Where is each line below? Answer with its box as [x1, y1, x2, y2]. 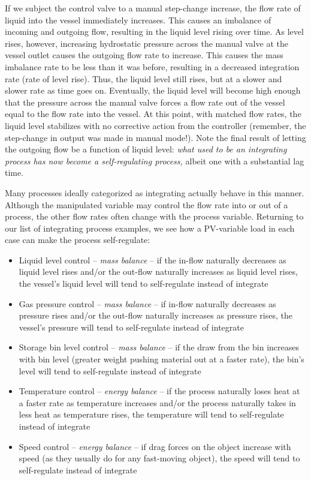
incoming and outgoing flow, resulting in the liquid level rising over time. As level [5, 25, 304, 38]
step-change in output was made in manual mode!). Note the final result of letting [5, 131, 306, 143]
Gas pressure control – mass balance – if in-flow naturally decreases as [19, 297, 276, 310]
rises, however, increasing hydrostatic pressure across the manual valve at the [5, 37, 288, 49]
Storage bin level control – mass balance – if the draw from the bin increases [19, 341, 299, 353]
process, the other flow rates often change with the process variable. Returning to [5, 210, 304, 223]
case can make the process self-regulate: [5, 233, 150, 246]
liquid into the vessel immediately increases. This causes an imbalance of [5, 13, 271, 26]
